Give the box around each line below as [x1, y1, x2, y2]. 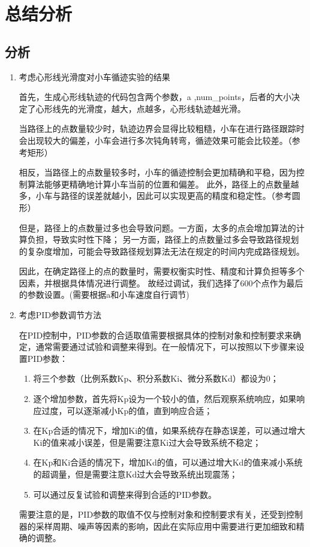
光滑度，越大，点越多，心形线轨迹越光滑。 [77, 102, 246, 114]
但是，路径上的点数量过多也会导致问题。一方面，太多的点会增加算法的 [19, 221, 296, 234]
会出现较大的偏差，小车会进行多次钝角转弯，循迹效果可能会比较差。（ [19, 134, 292, 146]
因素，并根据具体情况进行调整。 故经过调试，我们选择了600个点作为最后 [19, 276, 303, 289]
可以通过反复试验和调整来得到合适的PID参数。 [33, 488, 216, 500]
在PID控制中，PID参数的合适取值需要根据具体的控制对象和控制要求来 [19, 328, 293, 341]
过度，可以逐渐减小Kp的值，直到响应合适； [41, 404, 213, 416]
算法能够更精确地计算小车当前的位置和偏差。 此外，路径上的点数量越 [27, 177, 299, 190]
